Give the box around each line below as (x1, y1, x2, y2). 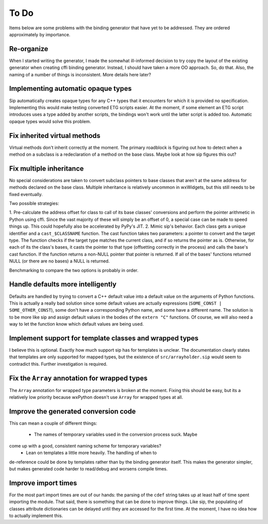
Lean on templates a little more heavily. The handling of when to (26, 450, 157, 456)
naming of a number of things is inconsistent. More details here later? (9, 71, 151, 77)
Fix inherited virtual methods (9, 131, 101, 140)
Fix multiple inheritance (9, 164, 84, 173)
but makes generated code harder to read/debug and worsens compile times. (9, 465, 168, 471)
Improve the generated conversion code (9, 407, 136, 415)
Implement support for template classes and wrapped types (9, 334, 199, 342)
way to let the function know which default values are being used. (9, 321, 144, 327)
